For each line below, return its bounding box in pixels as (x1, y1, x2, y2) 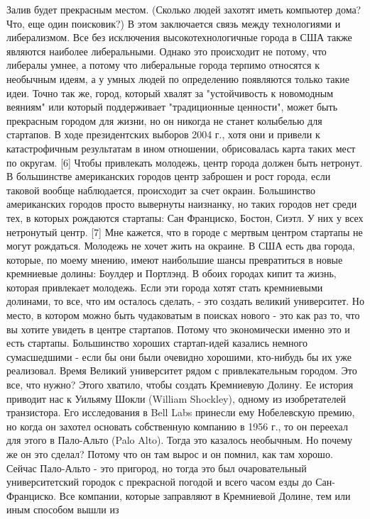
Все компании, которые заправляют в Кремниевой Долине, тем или (59, 488, 351, 503)
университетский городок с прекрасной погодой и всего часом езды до (6, 474, 312, 489)
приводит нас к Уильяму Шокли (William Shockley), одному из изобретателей (6, 391, 347, 406)
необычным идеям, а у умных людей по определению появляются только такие (6, 71, 349, 86)
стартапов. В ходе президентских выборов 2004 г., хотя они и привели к (6, 127, 320, 142)
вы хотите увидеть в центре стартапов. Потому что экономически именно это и (6, 321, 350, 336)
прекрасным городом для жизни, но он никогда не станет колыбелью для (6, 113, 322, 128)
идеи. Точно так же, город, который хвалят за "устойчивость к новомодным (6, 85, 334, 100)
